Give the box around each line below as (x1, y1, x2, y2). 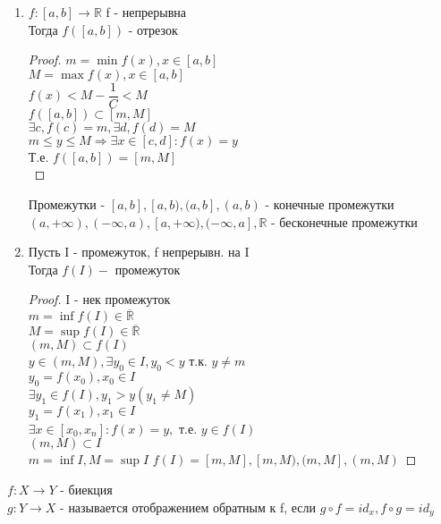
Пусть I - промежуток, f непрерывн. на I (28, 242, 250, 261)
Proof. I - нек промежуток (28, 290, 171, 308)
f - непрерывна (106, 3, 186, 21)
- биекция (60, 480, 113, 499)
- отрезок (128, 20, 178, 38)
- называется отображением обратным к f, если (60, 497, 317, 516)
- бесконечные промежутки (271, 212, 418, 231)
